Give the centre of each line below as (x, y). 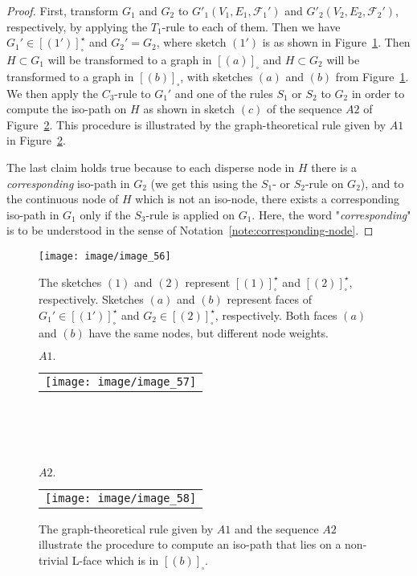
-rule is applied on (190, 214)
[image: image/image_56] (105, 256)
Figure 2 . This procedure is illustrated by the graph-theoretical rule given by (196, 124)
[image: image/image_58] (121, 498)
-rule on (324, 183)
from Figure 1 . (372, 76)
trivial (54, 560)
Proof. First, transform (63, 10)
